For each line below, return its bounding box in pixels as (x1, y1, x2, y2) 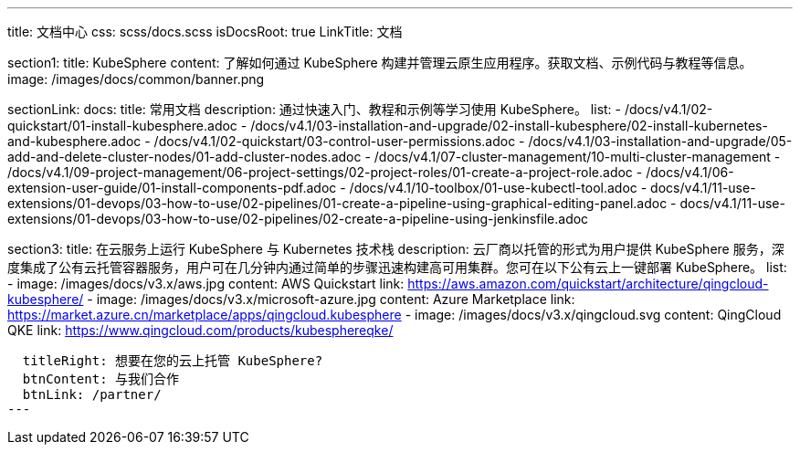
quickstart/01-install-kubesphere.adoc (7, 118, 237, 133)
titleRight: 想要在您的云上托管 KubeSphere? (22, 353, 323, 368)
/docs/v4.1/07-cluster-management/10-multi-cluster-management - (374, 149, 781, 164)
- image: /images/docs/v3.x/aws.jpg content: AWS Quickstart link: (7, 276, 405, 291)
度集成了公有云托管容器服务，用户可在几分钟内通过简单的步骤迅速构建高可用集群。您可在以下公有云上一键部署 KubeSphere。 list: (7, 259, 787, 275)
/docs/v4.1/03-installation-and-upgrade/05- (528, 133, 793, 149)
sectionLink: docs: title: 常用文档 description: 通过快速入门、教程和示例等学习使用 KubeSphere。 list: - (7, 101, 622, 117)
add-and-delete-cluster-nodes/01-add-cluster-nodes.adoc (7, 149, 362, 164)
